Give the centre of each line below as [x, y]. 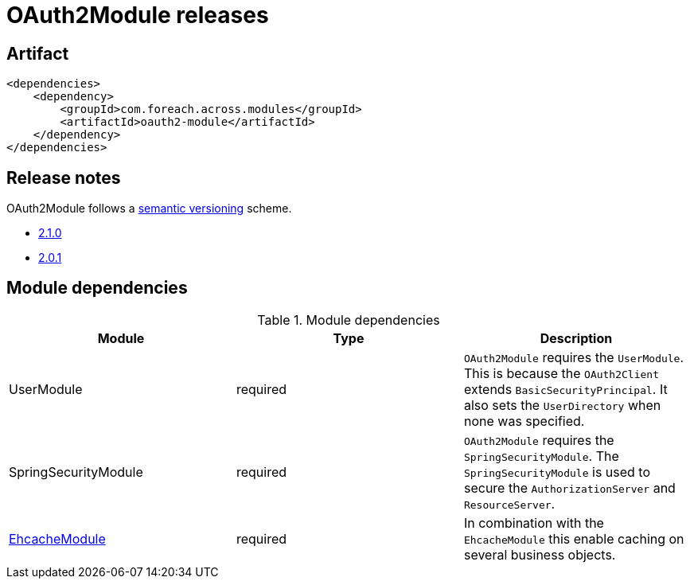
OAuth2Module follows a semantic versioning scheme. [149, 209]
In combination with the [534, 523]
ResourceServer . [509, 503]
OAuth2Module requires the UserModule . [574, 357]
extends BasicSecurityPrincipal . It [565, 389]
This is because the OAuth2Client [561, 373]
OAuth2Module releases [138, 15]
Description [576, 338]
